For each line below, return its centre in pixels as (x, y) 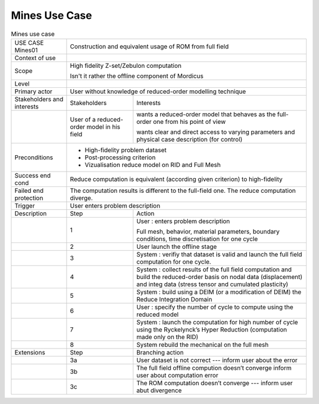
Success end (33, 175)
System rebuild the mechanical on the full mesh (202, 344)
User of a (83, 119)
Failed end (29, 190)
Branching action (160, 352)
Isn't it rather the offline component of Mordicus (137, 75)
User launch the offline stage (177, 247)
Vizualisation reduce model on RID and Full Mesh (153, 165)
